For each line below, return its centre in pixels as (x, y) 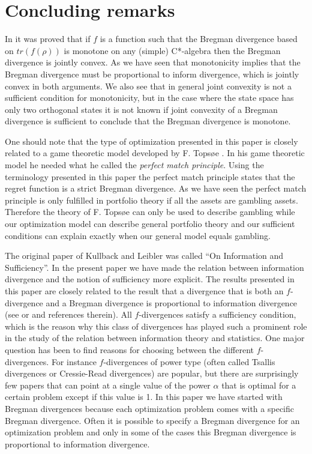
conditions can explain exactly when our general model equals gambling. (138, 235)
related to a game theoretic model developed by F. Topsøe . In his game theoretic (155, 153)
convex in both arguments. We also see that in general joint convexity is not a (148, 86)
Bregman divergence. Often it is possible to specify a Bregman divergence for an (152, 420)
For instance (74, 361)
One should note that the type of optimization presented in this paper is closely (151, 141)
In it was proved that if (48, 39)
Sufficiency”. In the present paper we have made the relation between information (154, 267)
